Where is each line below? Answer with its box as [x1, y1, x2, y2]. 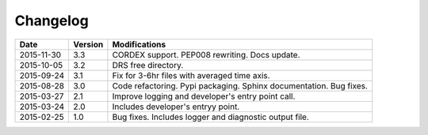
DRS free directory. [112, 59, 184, 70]
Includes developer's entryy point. [112, 101, 240, 112]
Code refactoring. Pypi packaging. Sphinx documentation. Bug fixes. [112, 80, 369, 91]
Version [73, 39, 104, 50]
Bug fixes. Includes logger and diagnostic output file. [112, 111, 309, 122]
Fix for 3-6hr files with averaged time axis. [112, 69, 270, 81]
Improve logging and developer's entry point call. [112, 91, 296, 102]
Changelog [14, 12, 89, 29]
